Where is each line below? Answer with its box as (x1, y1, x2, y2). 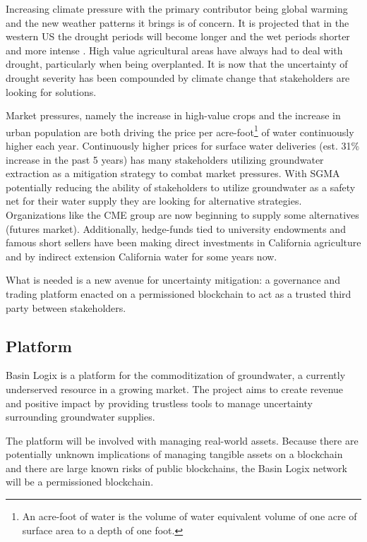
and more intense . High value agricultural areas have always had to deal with (6, 42, 343, 57)
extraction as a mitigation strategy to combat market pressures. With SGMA (6, 166, 340, 181)
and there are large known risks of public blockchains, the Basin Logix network (6, 460, 347, 475)
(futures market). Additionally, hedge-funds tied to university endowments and (6, 221, 346, 236)
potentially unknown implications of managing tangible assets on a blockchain (6, 447, 343, 462)
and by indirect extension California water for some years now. (6, 248, 277, 263)
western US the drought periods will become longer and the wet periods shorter (6, 29, 350, 44)
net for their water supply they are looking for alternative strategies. (6, 193, 302, 208)
